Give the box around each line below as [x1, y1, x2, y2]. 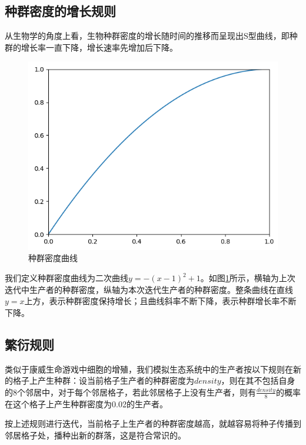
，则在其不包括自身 [221, 374, 295, 387]
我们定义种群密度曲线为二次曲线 [5, 272, 128, 284]
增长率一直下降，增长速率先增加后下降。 [21, 41, 178, 53]
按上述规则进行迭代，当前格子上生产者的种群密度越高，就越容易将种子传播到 [5, 417, 301, 430]
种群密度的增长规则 [5, 2, 116, 20]
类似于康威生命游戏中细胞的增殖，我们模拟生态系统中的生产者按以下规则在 [5, 362, 293, 375]
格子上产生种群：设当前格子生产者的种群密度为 [12, 374, 194, 387]
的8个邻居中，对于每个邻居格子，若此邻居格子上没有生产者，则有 [5, 385, 256, 398]
